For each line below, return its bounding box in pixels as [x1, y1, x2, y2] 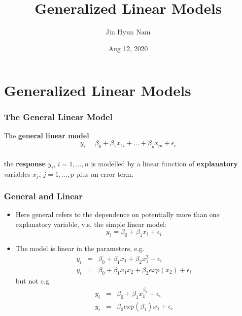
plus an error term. [76, 168, 134, 179]
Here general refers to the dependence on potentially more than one [15, 209, 220, 220]
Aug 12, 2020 [108, 43, 148, 53]
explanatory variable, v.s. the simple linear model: [15, 219, 167, 229]
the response [4, 158, 46, 168]
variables [4, 168, 31, 179]
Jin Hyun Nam [105, 27, 151, 37]
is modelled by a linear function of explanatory [91, 158, 238, 168]
